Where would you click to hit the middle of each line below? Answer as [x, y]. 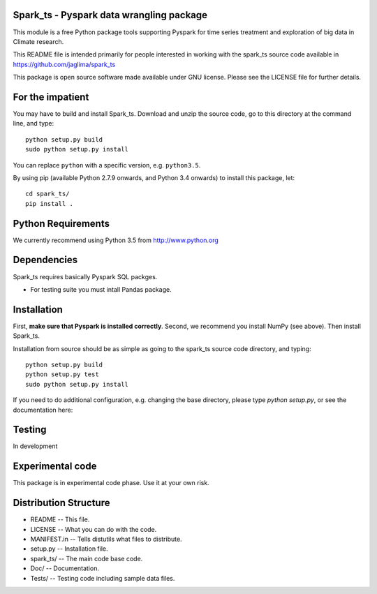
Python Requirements [61, 223]
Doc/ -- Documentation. [65, 568]
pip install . [49, 203]
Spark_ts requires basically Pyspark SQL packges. [85, 276]
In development [35, 446]
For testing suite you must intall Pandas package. [101, 289]
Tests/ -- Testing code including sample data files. [103, 578]
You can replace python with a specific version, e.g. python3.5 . [107, 165]
